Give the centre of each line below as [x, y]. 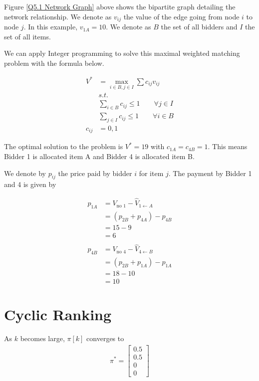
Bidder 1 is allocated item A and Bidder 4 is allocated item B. [99, 156]
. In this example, [51, 27]
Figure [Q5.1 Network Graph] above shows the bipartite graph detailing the [120, 6]
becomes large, [42, 338]
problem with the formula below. [54, 63]
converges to [105, 338]
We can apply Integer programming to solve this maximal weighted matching [122, 53]
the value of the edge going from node [181, 16]
